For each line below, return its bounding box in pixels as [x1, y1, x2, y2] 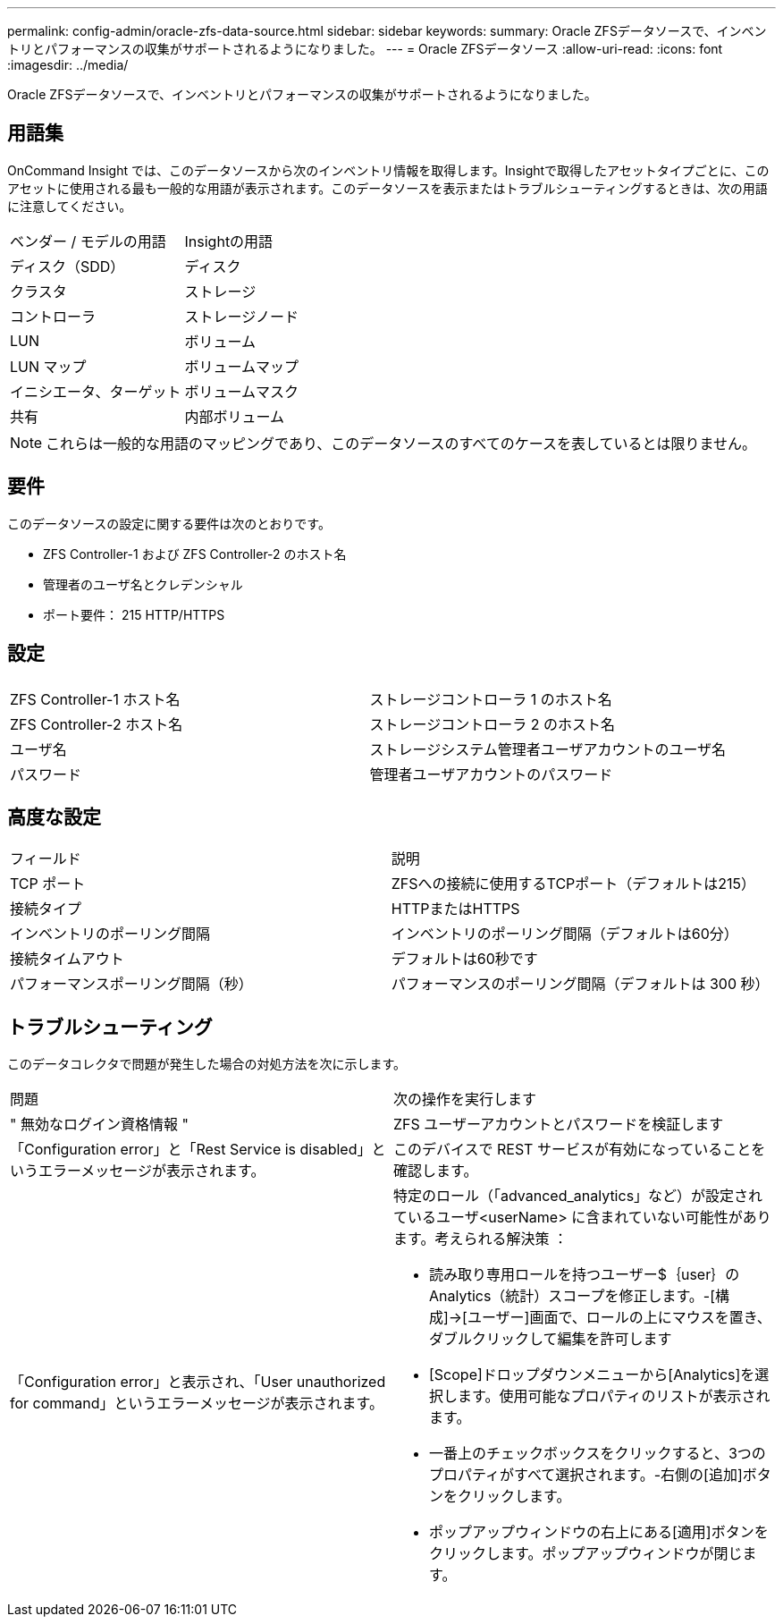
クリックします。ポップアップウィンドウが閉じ [429, 1544, 743, 1563]
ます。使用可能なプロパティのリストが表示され [458, 1387, 770, 1406]
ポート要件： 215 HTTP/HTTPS [43, 606, 225, 622]
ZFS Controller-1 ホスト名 [10, 689, 181, 708]
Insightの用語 [184, 232, 274, 250]
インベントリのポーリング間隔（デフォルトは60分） [391, 925, 738, 943]
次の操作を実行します [393, 1090, 537, 1109]
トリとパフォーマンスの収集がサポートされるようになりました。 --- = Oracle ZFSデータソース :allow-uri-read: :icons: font [7, 41, 723, 56]
